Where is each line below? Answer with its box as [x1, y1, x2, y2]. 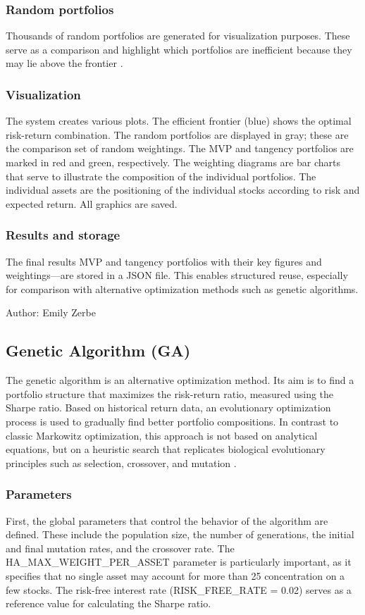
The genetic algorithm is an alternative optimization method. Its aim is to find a [6, 373, 354, 387]
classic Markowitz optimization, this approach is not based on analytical [6, 428, 318, 442]
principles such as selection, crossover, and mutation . [6, 455, 237, 470]
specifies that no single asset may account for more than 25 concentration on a [6, 568, 345, 583]
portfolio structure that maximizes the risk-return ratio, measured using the [6, 386, 334, 401]
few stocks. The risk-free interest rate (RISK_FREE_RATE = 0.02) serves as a [6, 582, 352, 597]
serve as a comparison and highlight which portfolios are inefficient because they [6, 42, 352, 56]
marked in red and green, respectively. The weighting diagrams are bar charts [6, 155, 340, 169]
